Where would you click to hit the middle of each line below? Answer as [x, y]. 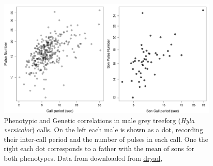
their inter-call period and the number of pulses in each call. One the [106, 139]
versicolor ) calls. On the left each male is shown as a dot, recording [104, 130]
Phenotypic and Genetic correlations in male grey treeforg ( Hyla [99, 120]
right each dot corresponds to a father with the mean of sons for [99, 148]
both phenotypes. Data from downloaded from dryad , [83, 158]
